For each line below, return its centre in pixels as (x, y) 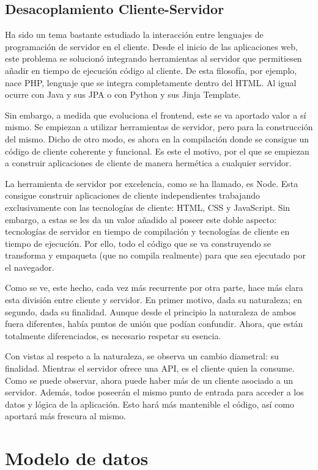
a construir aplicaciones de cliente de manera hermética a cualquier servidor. (148, 163)
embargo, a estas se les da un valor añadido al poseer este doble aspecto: (141, 219)
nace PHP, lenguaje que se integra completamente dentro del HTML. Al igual (151, 82)
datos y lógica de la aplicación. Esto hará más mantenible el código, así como (150, 404)
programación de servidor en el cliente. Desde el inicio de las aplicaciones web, (151, 46)
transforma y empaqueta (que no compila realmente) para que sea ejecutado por (155, 255)
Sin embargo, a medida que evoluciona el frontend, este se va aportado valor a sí (156, 115)
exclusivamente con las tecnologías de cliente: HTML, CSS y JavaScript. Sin (148, 207)
